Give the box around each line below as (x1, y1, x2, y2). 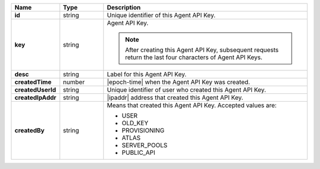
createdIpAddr (14, 93, 56, 102)
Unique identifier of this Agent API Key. (107, 11, 216, 19)
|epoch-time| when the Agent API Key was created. (107, 78, 250, 86)
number (63, 78, 85, 86)
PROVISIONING (121, 126, 165, 134)
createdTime (14, 78, 52, 86)
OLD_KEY (121, 119, 149, 127)
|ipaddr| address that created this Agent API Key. (107, 93, 244, 102)
